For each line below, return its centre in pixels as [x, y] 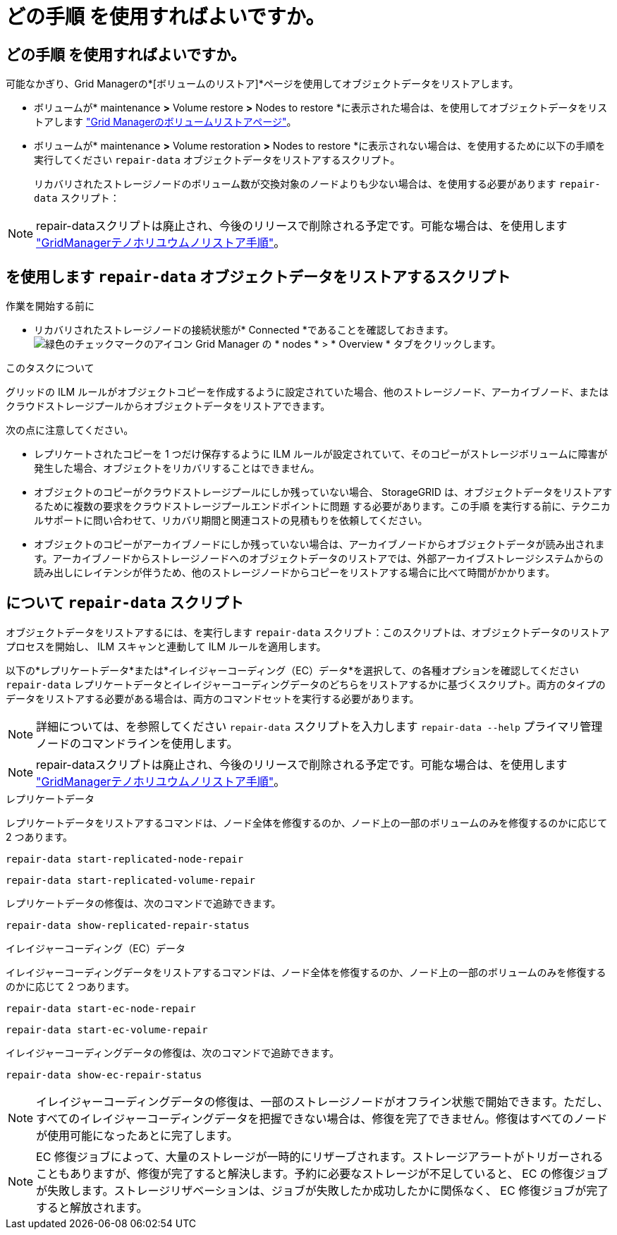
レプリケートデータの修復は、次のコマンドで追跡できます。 [143, 903]
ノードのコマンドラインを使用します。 [137, 743]
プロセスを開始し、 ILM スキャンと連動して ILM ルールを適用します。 [166, 646]
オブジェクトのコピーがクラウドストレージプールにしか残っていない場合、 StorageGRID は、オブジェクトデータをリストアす [323, 492]
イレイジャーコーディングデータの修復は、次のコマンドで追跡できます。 [172, 1052]
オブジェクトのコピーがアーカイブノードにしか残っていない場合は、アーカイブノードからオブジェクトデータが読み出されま [319, 545]
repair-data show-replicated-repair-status [128, 925]
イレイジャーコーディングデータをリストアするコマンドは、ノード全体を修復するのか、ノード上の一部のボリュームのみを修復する [306, 972]
